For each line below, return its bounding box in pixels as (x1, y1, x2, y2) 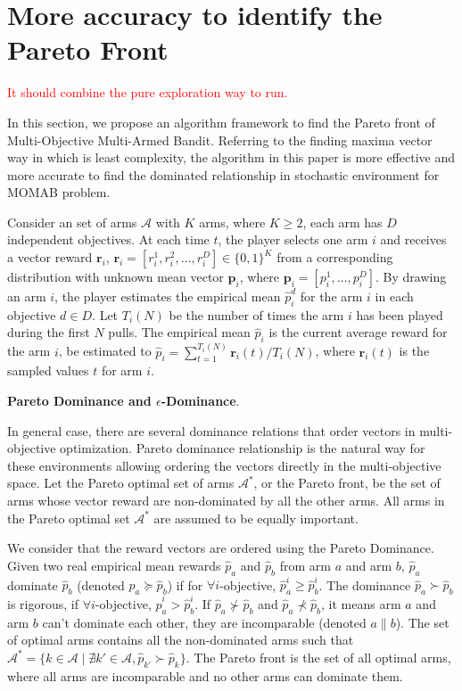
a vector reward (7, 248, 93, 267)
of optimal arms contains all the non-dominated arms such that (7, 630, 354, 649)
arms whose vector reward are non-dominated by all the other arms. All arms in (7, 491, 445, 510)
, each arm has (302, 212, 383, 231)
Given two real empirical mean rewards (7, 555, 221, 574)
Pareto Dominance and (7, 391, 152, 410)
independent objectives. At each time (7, 230, 210, 249)
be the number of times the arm (169, 305, 344, 324)
